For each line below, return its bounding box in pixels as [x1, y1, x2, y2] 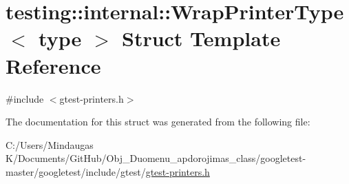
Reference [6, 51, 101, 79]
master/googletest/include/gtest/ [6, 164, 146, 178]
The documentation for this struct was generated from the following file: [6, 114, 310, 129]
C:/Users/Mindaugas [6, 137, 94, 152]
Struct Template [121, 24, 281, 52]
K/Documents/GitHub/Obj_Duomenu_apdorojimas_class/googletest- [6, 151, 306, 165]
